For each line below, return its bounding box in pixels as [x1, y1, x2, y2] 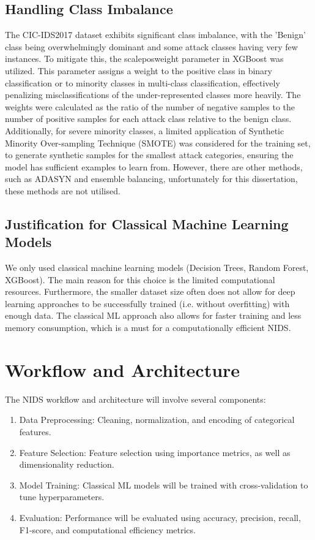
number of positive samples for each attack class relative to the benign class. [5, 112, 292, 125]
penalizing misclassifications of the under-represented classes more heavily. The [5, 88, 301, 101]
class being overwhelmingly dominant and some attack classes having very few [5, 40, 298, 53]
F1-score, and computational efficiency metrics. [19, 523, 196, 536]
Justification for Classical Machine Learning [5, 214, 289, 233]
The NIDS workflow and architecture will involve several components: [5, 392, 266, 405]
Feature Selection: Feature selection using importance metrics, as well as [19, 446, 291, 458]
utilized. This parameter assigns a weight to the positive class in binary [5, 64, 272, 77]
